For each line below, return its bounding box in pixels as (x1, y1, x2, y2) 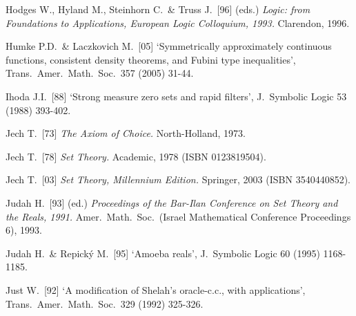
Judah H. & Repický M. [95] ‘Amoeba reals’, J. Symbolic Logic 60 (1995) (6, 245, 320, 260)
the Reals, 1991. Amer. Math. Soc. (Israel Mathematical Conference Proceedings (6, 209, 351, 223)
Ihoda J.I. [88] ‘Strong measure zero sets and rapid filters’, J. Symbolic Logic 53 (6, 89, 347, 103)
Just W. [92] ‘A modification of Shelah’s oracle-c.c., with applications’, (6, 282, 306, 297)
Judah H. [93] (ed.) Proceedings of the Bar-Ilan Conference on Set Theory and (6, 195, 338, 210)
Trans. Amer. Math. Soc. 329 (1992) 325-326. (6, 296, 204, 310)
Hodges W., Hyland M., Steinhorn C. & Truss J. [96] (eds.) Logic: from (6, 2, 310, 16)
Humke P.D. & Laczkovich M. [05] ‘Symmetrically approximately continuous (6, 39, 332, 53)
